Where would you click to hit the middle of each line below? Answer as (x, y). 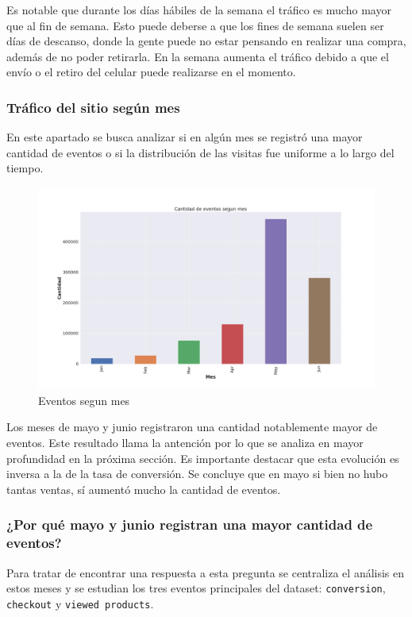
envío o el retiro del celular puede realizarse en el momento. (151, 72)
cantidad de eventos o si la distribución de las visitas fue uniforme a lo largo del (200, 152)
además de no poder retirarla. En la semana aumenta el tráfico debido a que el (198, 56)
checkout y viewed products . (80, 603)
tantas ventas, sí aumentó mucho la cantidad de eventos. (144, 489)
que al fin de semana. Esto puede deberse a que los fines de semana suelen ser (195, 25)
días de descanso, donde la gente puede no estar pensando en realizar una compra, (206, 41)
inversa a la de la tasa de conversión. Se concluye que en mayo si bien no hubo (197, 474)
